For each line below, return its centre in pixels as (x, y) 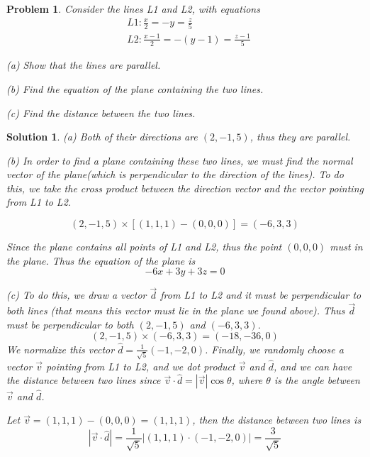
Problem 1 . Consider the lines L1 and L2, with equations (133, 9)
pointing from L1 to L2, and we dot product (141, 366)
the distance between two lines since (84, 380)
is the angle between (317, 380)
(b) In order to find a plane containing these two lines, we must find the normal (180, 160)
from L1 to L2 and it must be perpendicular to (261, 295)
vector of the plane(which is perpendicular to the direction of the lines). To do (175, 174)
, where (247, 380)
